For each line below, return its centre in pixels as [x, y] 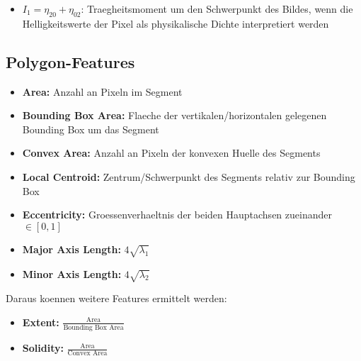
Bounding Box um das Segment [91, 129]
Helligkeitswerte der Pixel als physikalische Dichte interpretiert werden [176, 23]
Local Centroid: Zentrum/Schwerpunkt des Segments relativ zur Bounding [189, 176]
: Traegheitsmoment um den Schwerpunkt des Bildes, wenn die [217, 9]
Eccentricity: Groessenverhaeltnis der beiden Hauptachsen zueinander [177, 215]
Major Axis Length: [71, 249]
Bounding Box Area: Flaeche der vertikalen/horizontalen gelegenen [174, 115]
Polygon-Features [70, 61]
